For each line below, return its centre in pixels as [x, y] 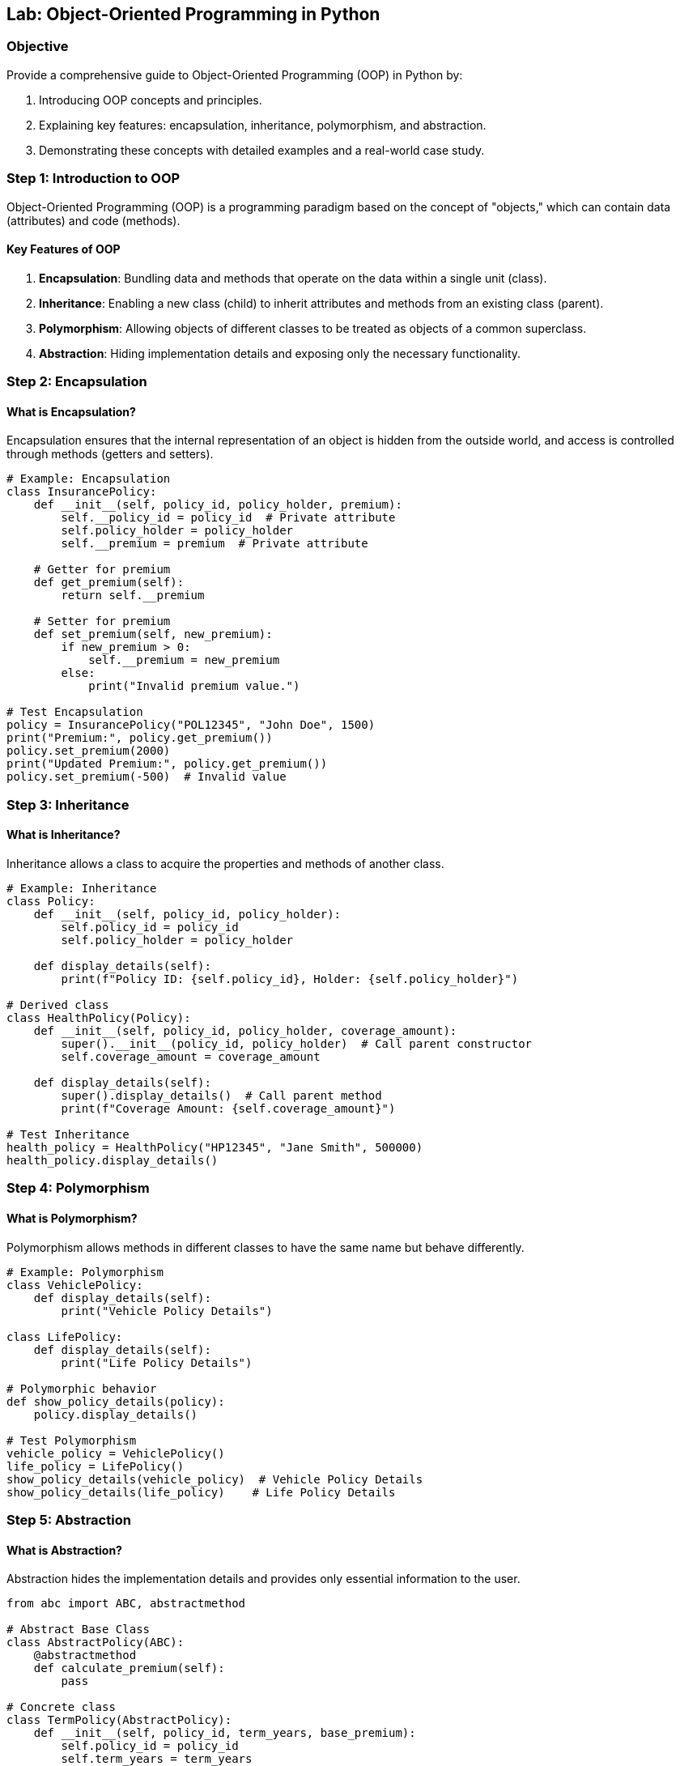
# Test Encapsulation [75, 712]
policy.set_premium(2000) [89, 751]
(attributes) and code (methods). [93, 220]
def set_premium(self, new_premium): [153, 634]
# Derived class [58, 1004]
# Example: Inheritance [82, 888]
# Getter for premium [102, 570]
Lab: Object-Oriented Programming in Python [193, 14]
